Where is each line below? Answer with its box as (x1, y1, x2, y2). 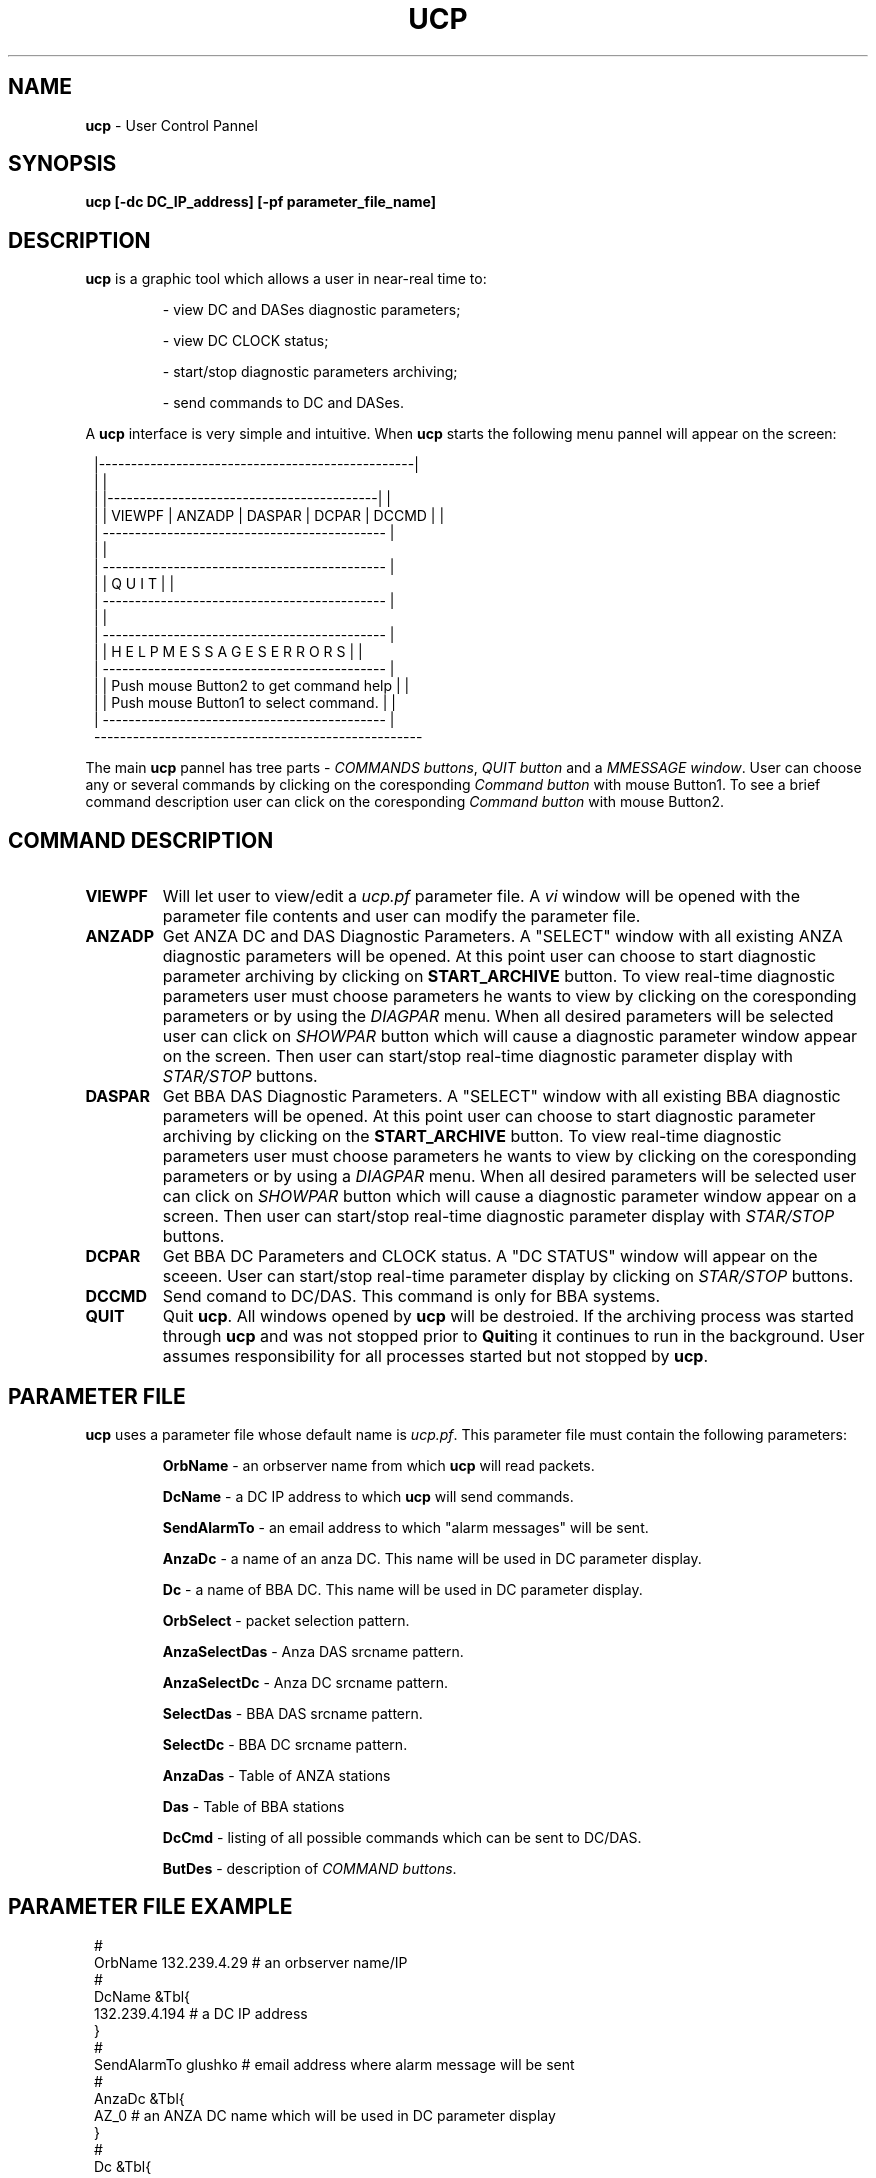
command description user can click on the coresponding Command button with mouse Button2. (85, 793, 725, 811)
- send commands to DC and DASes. (162, 394, 404, 412)
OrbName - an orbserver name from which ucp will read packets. (162, 1456, 595, 1474)
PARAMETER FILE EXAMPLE (8, 1894, 293, 1920)
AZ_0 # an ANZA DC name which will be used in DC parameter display (94, 2106, 556, 2124)
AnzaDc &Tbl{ (94, 2089, 185, 2107)
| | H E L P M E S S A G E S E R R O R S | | (94, 643, 363, 661)
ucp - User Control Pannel (85, 116, 258, 134)
